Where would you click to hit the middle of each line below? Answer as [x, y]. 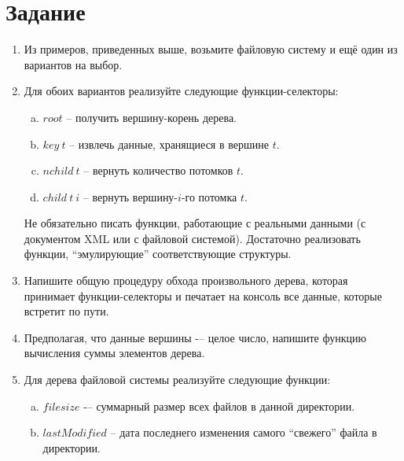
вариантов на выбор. [73, 64]
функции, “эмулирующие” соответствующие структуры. [158, 254]
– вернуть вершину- [130, 196]
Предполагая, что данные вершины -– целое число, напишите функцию [195, 337]
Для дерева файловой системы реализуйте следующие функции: [177, 380]
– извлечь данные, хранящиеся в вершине [169, 144]
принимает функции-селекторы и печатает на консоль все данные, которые [203, 295]
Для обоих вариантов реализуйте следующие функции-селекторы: [181, 91]
